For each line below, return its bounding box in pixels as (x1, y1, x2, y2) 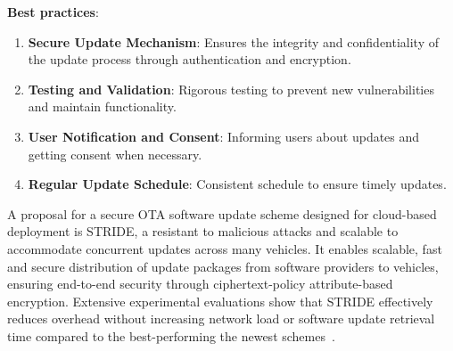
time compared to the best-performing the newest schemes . (7, 326, 335, 345)
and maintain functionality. (28, 97, 177, 116)
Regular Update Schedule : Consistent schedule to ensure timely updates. (28, 175, 447, 193)
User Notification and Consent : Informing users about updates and (28, 127, 420, 145)
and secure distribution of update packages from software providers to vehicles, (7, 257, 439, 275)
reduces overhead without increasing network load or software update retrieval (7, 309, 435, 328)
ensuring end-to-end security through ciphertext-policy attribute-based (7, 274, 393, 293)
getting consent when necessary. (28, 144, 202, 163)
